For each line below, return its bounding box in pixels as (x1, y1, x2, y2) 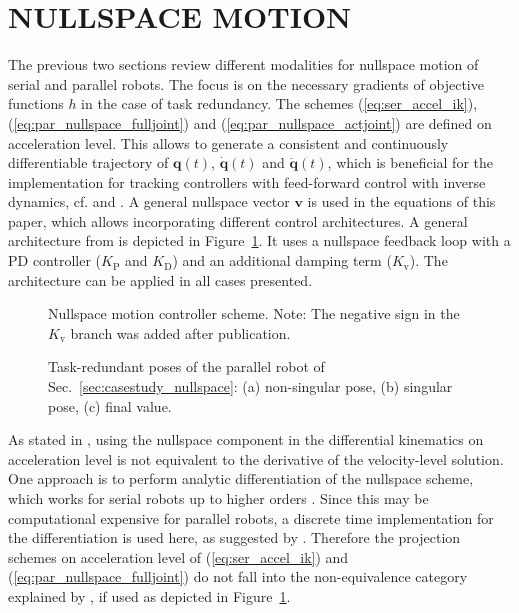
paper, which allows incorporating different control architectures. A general (8, 210, 468, 231)
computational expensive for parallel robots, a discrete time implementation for (8, 507, 494, 528)
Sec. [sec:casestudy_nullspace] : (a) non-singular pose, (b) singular (48, 376, 453, 397)
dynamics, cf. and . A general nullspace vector (8, 191, 290, 212)
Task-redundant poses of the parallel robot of (48, 356, 325, 377)
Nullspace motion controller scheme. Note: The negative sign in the (48, 303, 460, 324)
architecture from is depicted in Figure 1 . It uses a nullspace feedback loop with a (8, 230, 511, 251)
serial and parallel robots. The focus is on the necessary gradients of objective (8, 73, 484, 94)
